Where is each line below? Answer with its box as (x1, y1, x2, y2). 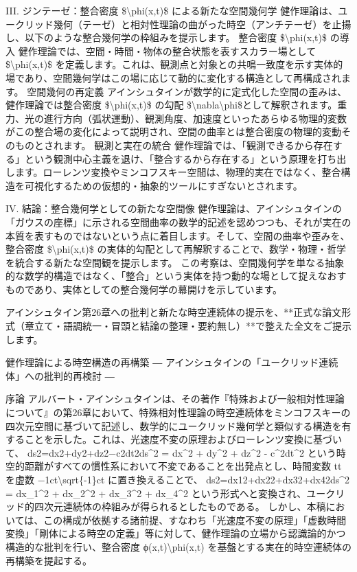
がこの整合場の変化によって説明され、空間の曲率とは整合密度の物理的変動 (5, 124, 342, 139)
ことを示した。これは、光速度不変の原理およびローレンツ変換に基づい (24, 432, 342, 446)
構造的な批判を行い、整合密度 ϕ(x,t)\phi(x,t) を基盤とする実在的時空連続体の (5, 539, 352, 553)
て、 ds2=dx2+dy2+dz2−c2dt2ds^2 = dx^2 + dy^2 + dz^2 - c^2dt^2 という (5, 445, 336, 459)
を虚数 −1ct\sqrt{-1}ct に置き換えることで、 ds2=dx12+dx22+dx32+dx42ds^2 (5, 472, 349, 486)
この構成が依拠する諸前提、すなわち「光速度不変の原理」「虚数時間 (43, 512, 347, 527)
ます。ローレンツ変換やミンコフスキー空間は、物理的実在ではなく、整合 (14, 165, 341, 179)
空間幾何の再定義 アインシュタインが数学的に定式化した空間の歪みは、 (27, 84, 347, 98)
